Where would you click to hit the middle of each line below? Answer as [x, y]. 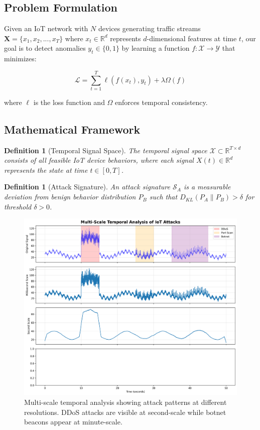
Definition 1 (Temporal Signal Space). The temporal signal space [106, 150]
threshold [18, 206]
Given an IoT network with [46, 28]
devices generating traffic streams [149, 28]
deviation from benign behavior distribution [70, 197]
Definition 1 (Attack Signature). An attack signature [87, 187]
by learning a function [156, 48]
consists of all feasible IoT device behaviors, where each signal [99, 160]
